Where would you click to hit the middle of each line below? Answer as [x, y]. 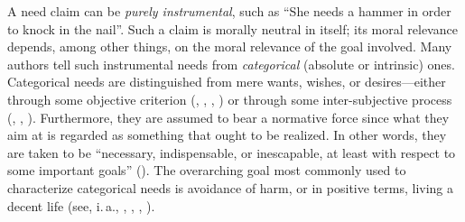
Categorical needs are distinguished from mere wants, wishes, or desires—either [227, 82]
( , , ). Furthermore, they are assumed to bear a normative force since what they [228, 117]
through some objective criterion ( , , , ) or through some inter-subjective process [230, 99]
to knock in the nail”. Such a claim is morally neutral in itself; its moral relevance [232, 28]
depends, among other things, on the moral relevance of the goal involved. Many [230, 46]
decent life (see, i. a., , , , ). [81, 205]
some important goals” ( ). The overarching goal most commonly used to [207, 170]
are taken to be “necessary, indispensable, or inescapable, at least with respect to [232, 152]
